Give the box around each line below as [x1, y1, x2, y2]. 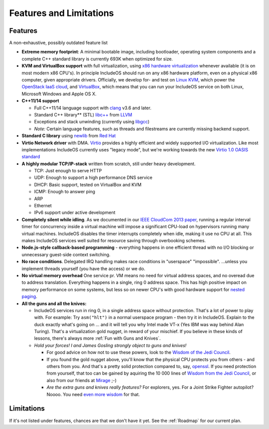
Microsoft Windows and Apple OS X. [21, 90, 97, 97]
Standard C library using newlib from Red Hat [21, 133, 116, 139]
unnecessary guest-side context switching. [21, 251, 111, 257]
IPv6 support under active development [34, 210, 116, 216]
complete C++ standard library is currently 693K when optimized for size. [21, 55, 173, 62]
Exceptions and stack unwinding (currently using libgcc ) [34, 119, 149, 125]
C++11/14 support [21, 98, 59, 104]
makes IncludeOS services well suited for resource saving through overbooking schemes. [21, 238, 206, 243]
